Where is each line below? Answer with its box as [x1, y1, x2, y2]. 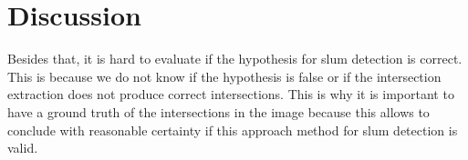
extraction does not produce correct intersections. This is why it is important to [7, 85, 454, 104]
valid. [7, 138, 38, 157]
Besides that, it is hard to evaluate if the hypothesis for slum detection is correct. [7, 49, 463, 68]
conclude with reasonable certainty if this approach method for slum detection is [7, 120, 458, 139]
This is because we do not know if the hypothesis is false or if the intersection [7, 66, 442, 85]
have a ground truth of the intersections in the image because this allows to [7, 102, 430, 121]
